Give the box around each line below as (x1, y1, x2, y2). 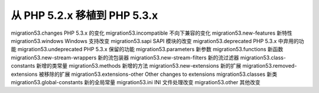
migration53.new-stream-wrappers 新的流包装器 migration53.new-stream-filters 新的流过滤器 (11, 54, 239, 61)
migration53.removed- (242, 62, 297, 69)
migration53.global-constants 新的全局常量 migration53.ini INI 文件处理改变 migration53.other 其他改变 (11, 78, 261, 85)
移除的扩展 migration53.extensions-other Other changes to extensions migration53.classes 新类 (44, 71, 278, 78)
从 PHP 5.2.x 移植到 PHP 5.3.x (11, 9, 158, 22)
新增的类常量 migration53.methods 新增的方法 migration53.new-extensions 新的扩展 (36, 62, 242, 69)
